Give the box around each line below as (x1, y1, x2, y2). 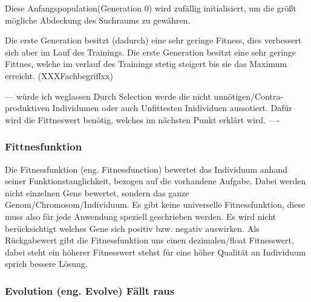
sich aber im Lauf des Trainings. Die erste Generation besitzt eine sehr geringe (5, 45, 296, 58)
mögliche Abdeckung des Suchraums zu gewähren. (5, 13, 191, 26)
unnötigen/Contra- (214, 89, 284, 102)
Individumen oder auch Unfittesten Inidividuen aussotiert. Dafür (52, 101, 292, 114)
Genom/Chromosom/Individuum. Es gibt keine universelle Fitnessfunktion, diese (5, 198, 306, 211)
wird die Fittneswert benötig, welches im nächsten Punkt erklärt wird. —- (5, 113, 280, 126)
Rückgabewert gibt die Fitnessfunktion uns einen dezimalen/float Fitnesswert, (5, 234, 294, 246)
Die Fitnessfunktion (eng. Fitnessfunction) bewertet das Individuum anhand (5, 162, 287, 175)
